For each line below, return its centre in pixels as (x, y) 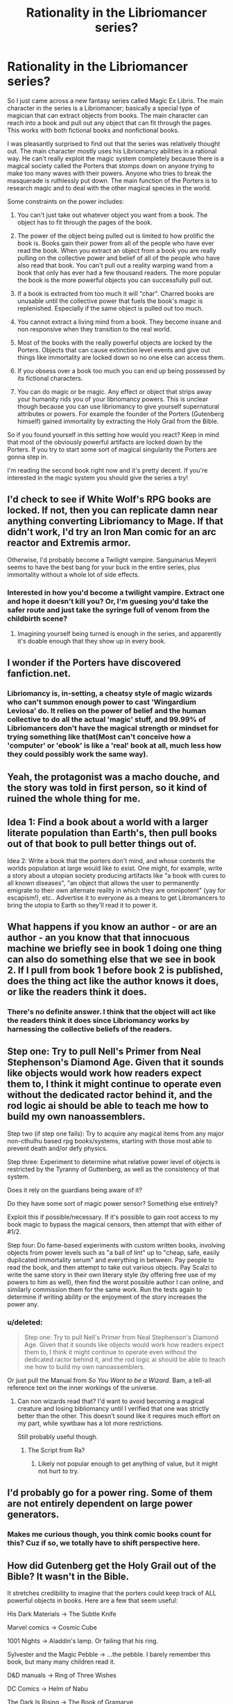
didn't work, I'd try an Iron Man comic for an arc (112, 532)
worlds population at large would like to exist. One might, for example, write (115, 868)
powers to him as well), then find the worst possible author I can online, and (115, 1282)
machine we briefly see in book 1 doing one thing (115, 948)
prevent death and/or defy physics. (58, 1148)
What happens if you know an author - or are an (112, 927)
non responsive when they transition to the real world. (94, 329)
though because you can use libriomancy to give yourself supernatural (118, 406)
